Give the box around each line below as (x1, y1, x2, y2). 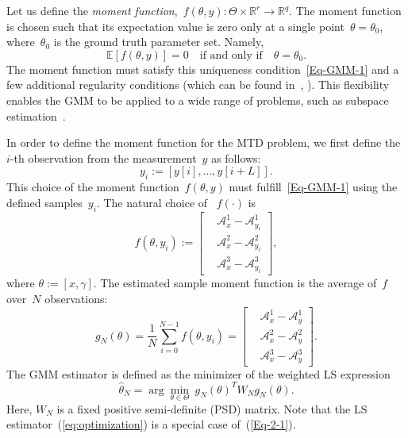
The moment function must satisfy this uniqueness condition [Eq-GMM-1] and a (6, 60, 399, 77)
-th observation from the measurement (10, 149, 197, 166)
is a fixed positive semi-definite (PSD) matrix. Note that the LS (56, 400, 368, 417)
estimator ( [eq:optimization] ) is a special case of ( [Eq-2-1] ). (6, 416, 296, 432)
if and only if (199, 49, 263, 61)
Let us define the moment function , (6, 2, 178, 18)
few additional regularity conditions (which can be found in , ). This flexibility (6, 76, 390, 93)
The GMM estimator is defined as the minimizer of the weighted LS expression (6, 365, 391, 382)
